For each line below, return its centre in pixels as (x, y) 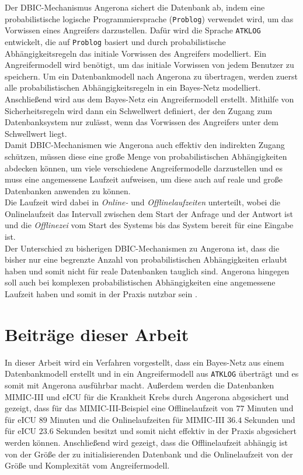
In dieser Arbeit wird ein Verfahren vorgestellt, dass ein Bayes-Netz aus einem (144, 362)
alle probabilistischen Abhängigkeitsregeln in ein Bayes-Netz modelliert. (133, 87)
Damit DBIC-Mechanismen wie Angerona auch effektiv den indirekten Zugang (145, 145)
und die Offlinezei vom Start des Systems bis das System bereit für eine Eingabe (149, 225)
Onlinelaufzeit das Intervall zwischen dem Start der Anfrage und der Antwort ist (149, 213)
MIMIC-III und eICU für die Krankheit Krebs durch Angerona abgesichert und (147, 396)
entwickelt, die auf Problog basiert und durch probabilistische (115, 41)
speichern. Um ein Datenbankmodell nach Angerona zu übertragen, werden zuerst (151, 76)
